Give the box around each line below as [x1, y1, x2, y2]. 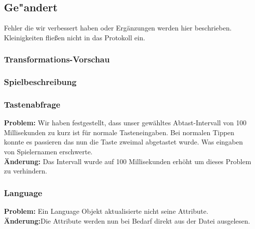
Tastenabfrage [4, 98, 60, 110]
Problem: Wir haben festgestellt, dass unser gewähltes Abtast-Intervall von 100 [4, 117, 247, 128]
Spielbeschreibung [4, 76, 77, 88]
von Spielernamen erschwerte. [4, 146, 93, 157]
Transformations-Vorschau [4, 53, 110, 65]
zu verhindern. [4, 166, 47, 176]
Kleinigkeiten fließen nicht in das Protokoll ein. [4, 32, 145, 42]
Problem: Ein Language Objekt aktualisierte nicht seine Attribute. [4, 206, 208, 216]
